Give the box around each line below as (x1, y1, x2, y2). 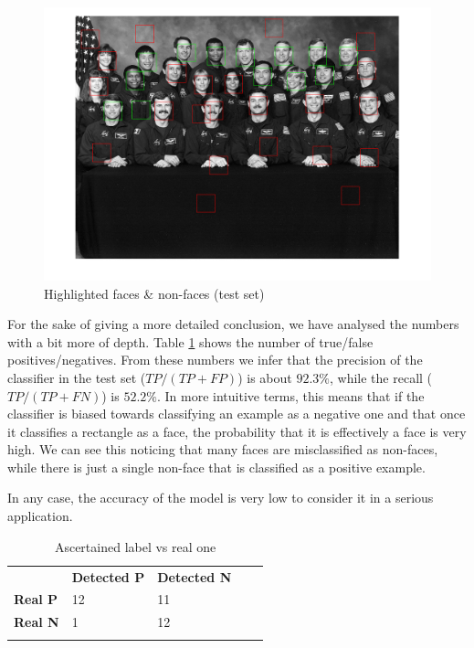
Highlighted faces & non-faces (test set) (44, 283, 265, 303)
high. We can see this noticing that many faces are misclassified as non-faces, (7, 440, 438, 459)
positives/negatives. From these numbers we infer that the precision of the (7, 350, 423, 369)
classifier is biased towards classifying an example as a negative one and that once (7, 404, 466, 423)
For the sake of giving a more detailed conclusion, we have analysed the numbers (7, 314, 459, 334)
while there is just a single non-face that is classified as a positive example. (7, 457, 426, 476)
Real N (14, 612, 59, 632)
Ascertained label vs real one (54, 536, 216, 556)
